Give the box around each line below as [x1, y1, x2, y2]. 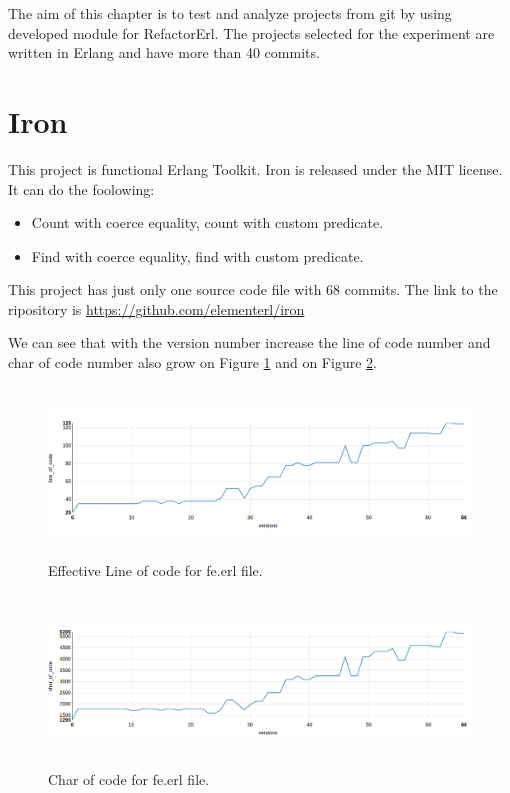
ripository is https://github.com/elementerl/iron [8, 298, 305, 319]
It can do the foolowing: [8, 178, 155, 199]
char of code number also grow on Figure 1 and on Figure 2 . [8, 352, 377, 373]
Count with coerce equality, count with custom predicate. [31, 212, 384, 233]
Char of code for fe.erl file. [48, 768, 210, 789]
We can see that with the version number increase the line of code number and [8, 332, 491, 353]
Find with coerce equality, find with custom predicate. [31, 245, 364, 266]
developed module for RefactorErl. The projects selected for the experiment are [8, 22, 495, 43]
